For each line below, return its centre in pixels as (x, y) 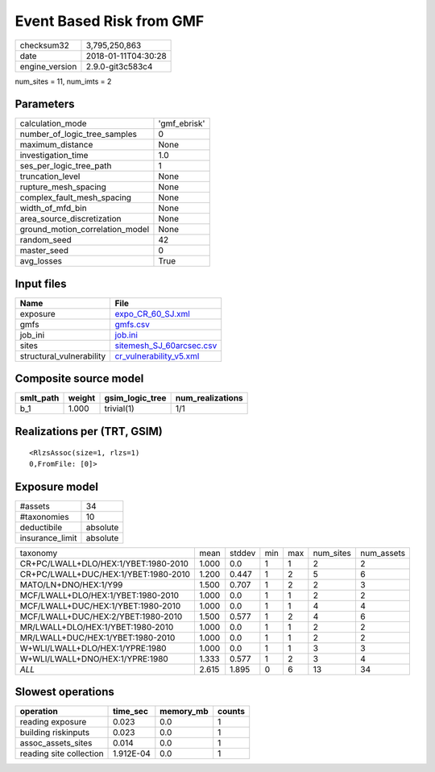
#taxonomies (44, 517)
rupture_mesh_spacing (63, 187)
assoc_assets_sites (56, 743)
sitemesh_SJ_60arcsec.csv (166, 345)
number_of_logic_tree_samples (78, 135)
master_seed (44, 251)
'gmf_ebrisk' (182, 123)
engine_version (48, 66)
